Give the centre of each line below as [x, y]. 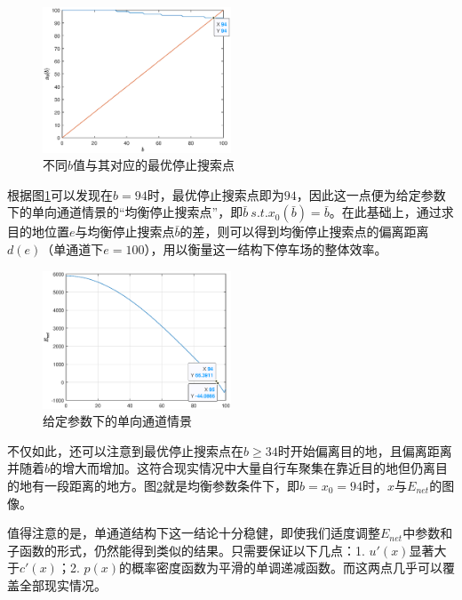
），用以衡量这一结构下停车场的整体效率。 [266, 248]
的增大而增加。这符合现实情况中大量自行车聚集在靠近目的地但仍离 [243, 468]
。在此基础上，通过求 [391, 212]
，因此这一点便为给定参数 [371, 194]
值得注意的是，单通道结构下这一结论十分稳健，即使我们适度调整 [194, 533]
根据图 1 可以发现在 [60, 194]
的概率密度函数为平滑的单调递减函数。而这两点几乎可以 [281, 568]
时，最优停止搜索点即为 [215, 194]
